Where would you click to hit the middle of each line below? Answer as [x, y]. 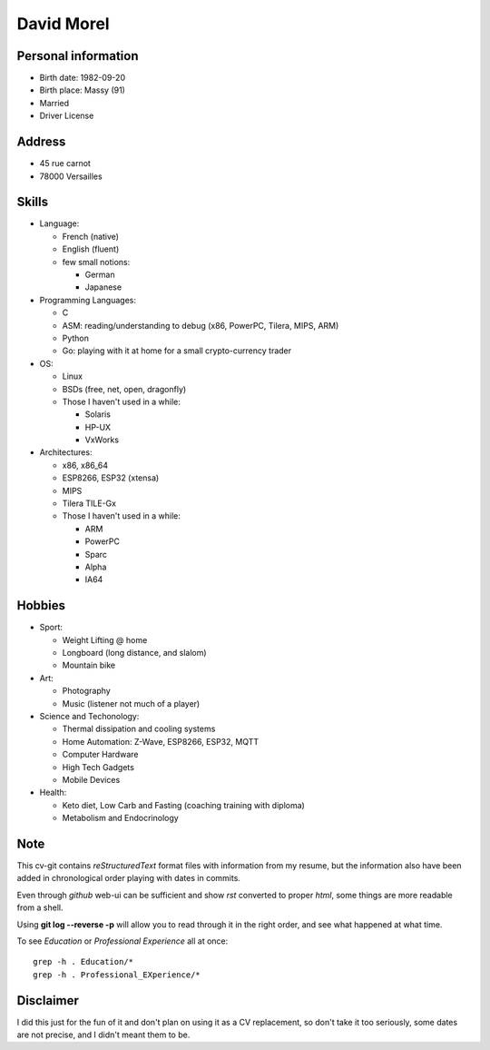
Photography [86, 691]
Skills [33, 202]
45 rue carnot [65, 163]
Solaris [98, 414]
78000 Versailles [71, 176]
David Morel [63, 24]
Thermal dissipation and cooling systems [139, 729]
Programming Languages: [88, 300]
